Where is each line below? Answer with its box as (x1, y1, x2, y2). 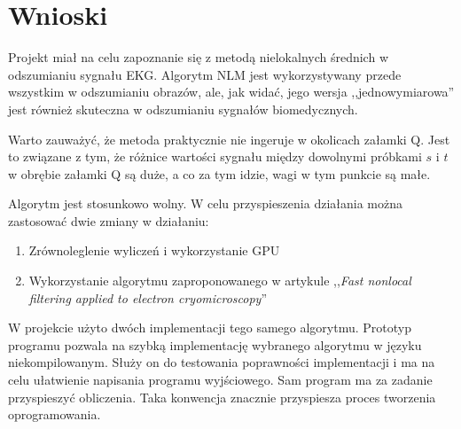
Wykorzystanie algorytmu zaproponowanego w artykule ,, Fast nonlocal (28, 271, 411, 290)
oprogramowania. (8, 405, 101, 424)
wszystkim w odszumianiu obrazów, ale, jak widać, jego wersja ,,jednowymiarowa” (8, 82, 455, 101)
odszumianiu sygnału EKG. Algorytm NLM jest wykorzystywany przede (8, 65, 402, 83)
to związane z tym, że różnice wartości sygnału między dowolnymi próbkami (8, 147, 422, 166)
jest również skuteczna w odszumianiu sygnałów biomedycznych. (8, 99, 358, 118)
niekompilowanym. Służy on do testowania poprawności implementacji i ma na (8, 353, 435, 371)
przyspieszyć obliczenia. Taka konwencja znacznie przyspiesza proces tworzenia (8, 387, 436, 406)
